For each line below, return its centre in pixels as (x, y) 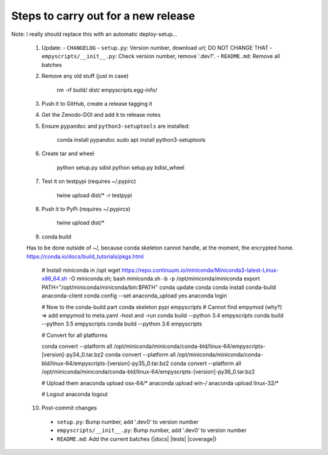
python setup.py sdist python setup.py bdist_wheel (121, 167)
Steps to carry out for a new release (103, 16)
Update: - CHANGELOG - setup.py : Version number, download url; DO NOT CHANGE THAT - (157, 47)
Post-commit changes (69, 408)
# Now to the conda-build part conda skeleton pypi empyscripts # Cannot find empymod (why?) (162, 307)
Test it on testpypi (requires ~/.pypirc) (89, 181)
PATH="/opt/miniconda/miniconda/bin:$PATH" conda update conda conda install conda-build (159, 287)
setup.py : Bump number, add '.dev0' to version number (128, 422)
